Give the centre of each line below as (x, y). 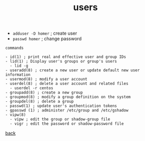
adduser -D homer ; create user (45, 33)
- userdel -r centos (32, 88)
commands (14, 48)
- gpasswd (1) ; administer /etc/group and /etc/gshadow (67, 110)
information (18, 75)
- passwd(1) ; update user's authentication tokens (61, 106)
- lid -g (19, 66)
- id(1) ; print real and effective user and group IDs (66, 57)
